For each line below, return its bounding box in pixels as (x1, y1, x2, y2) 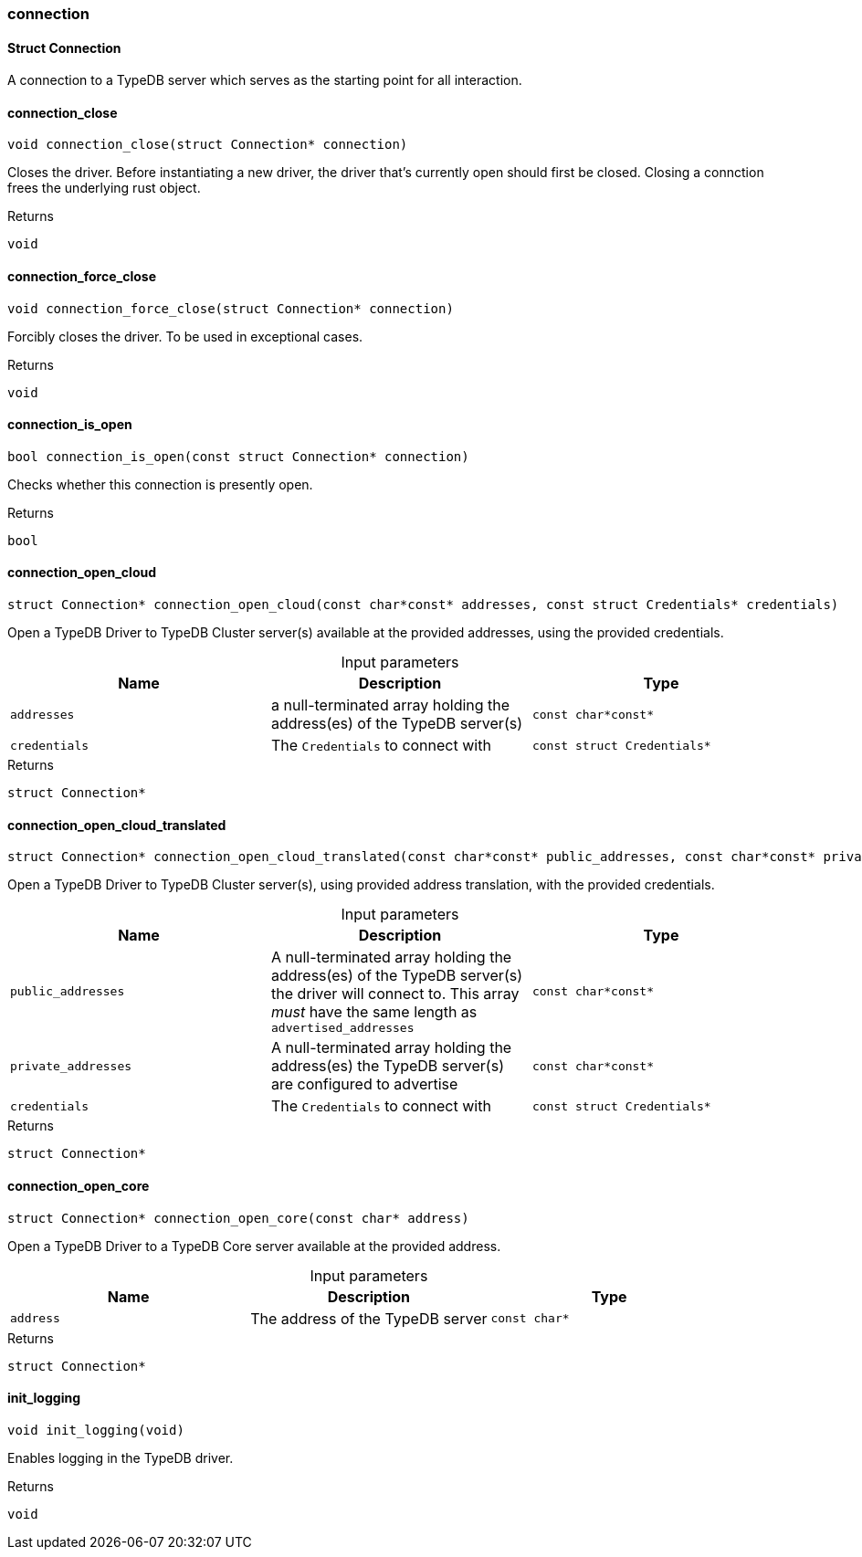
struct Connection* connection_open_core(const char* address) (7, 1210, 469, 1226)
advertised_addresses (270, 1021, 415, 1036)
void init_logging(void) (7, 1422, 184, 1437)
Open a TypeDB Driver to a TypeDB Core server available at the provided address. (7, 1237, 501, 1254)
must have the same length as (270, 1003, 478, 1022)
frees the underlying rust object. (7, 180, 201, 196)
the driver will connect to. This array (270, 984, 520, 1004)
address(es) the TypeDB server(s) (270, 1057, 504, 1076)
